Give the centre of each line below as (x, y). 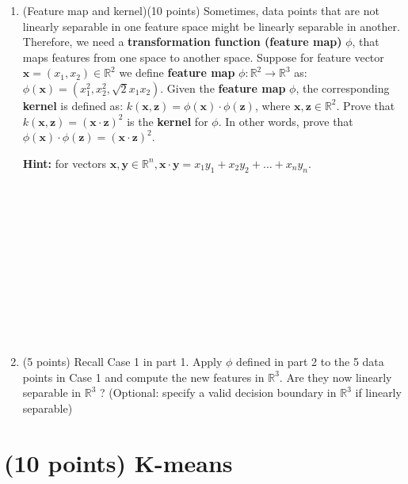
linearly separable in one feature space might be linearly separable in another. (211, 26)
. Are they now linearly (336, 377)
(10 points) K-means (118, 462)
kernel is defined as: (73, 105)
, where (273, 105)
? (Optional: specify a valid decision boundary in (218, 393)
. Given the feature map (223, 88)
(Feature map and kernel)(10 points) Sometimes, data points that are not (201, 10)
